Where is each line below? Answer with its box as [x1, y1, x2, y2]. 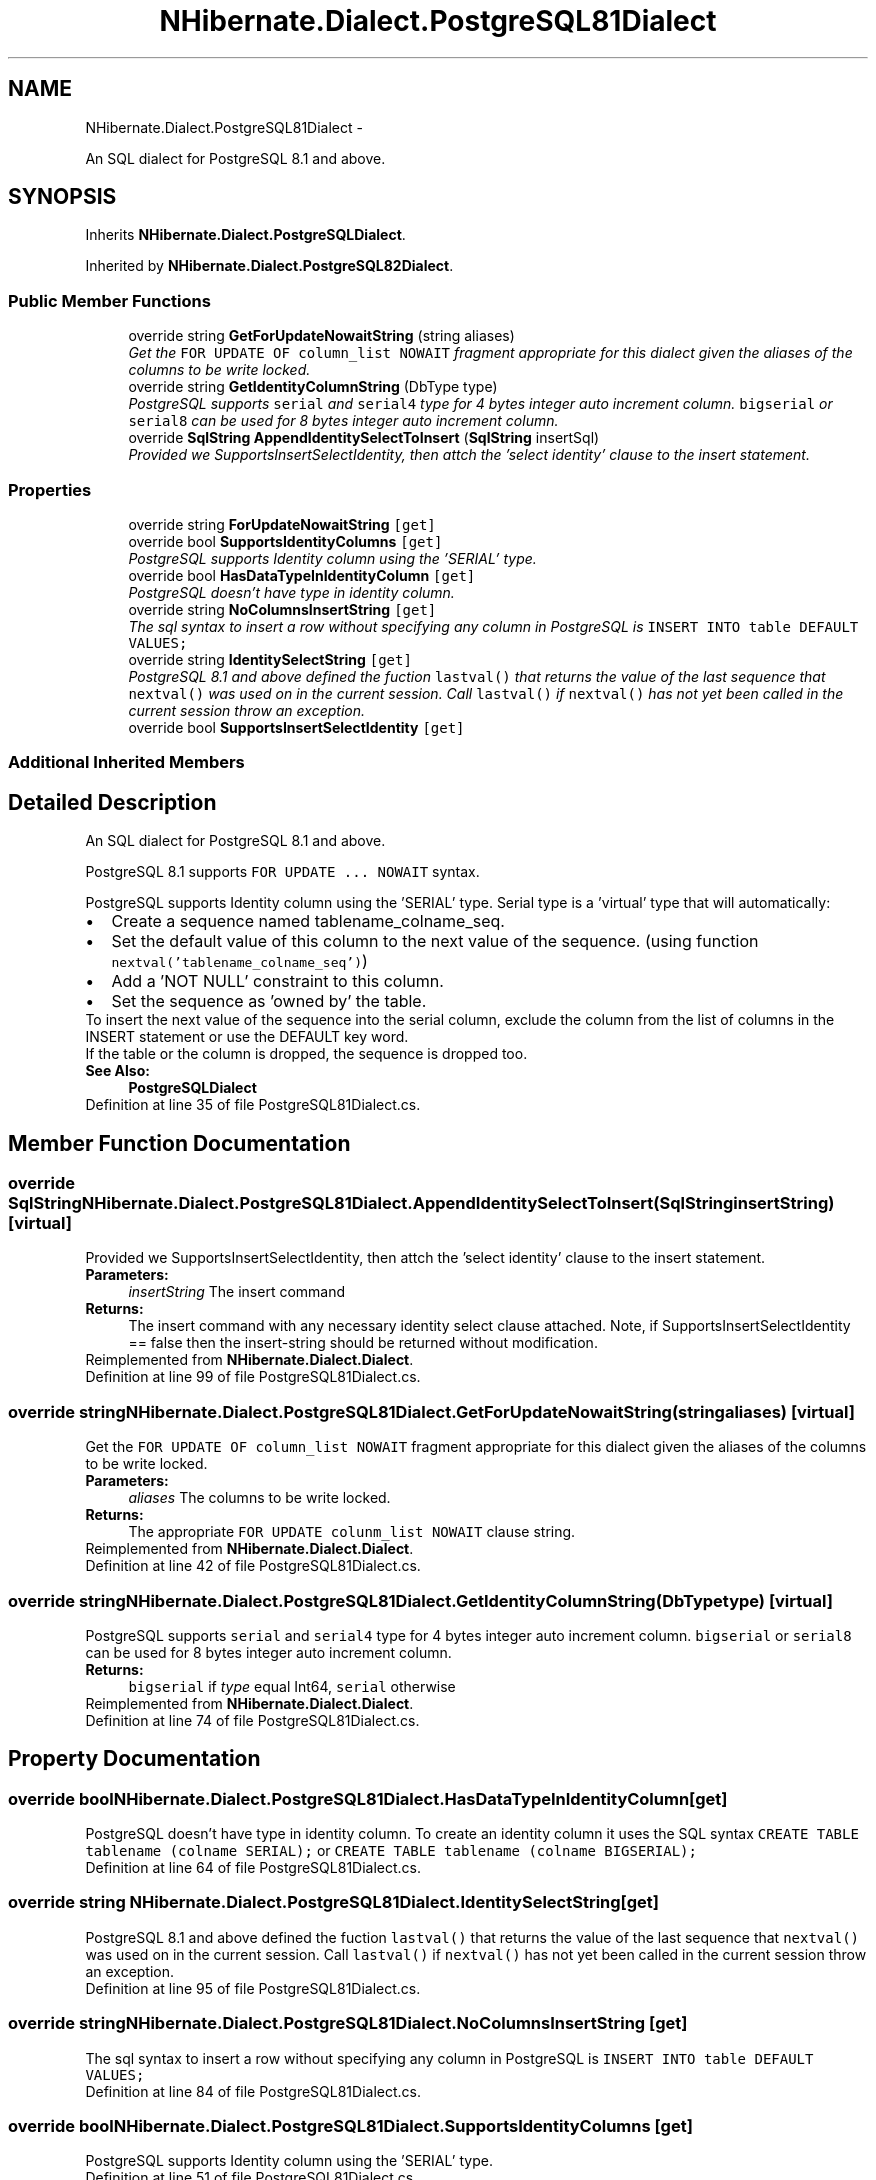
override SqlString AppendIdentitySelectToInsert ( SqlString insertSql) [128, 429, 600, 447]
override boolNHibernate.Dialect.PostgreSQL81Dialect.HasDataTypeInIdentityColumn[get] [8, 1788, 728, 1809]
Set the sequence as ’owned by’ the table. [111, 991, 427, 1012]
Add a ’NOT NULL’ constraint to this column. [111, 971, 444, 992]
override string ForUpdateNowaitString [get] [128, 515, 436, 533]
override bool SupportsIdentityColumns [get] [128, 532, 443, 550]
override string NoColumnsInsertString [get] [128, 600, 437, 618]
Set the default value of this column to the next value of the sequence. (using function [111, 931, 759, 952]
